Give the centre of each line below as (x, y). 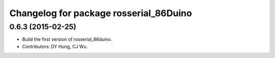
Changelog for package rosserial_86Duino (101, 13)
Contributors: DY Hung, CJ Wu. (55, 46)
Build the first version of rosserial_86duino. (67, 39)
